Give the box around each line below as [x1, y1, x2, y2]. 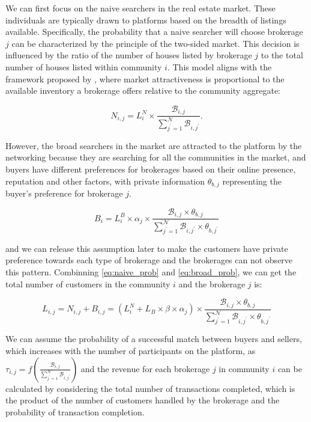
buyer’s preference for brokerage [5, 187, 123, 200]
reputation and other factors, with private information [5, 174, 205, 187]
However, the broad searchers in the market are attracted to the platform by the [5, 139, 302, 151]
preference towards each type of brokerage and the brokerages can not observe [5, 254, 293, 266]
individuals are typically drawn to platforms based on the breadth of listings [5, 13, 286, 26]
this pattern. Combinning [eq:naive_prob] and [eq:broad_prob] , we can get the [5, 266, 297, 278]
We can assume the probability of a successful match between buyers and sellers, [5, 332, 302, 345]
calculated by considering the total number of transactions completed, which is [5, 382, 295, 394]
